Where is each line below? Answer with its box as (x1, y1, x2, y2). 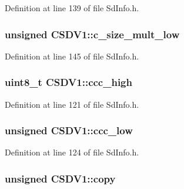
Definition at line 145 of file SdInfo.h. (5, 49, 139, 62)
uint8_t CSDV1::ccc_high (5, 75, 132, 89)
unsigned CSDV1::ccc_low (5, 123, 133, 138)
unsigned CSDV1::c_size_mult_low (5, 26, 180, 41)
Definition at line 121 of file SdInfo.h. (5, 98, 139, 110)
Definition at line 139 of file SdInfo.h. (5, 2, 139, 14)
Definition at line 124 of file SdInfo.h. (5, 146, 139, 158)
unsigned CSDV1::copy (5, 171, 116, 185)
